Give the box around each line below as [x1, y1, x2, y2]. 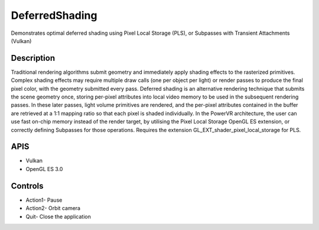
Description [11, 53, 56, 63]
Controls [11, 180, 44, 191]
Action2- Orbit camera [25, 205, 81, 212]
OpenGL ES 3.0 [25, 165, 63, 172]
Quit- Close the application [25, 213, 91, 220]
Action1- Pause [25, 196, 63, 203]
